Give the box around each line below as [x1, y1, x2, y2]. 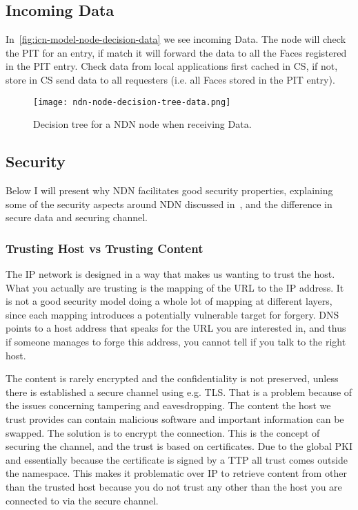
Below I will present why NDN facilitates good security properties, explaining [6, 183, 333, 198]
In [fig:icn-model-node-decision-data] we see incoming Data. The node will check [6, 32, 346, 46]
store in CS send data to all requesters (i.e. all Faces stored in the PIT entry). [6, 72, 335, 86]
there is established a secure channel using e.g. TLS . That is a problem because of [6, 384, 352, 399]
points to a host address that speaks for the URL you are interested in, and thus [6, 321, 346, 335]
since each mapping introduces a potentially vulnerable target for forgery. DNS [6, 307, 339, 321]
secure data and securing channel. [6, 210, 148, 225]
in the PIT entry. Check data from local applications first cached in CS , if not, [6, 59, 338, 73]
